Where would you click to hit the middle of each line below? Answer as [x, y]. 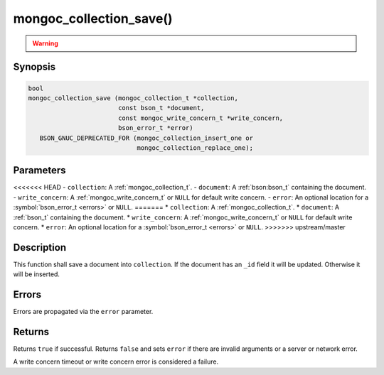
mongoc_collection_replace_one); [195, 148]
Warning [45, 43]
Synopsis [34, 67]
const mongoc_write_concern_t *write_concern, [201, 118]
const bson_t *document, [161, 108]
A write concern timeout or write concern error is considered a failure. [116, 362]
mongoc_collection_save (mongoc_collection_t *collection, [133, 98]
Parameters [39, 170]
